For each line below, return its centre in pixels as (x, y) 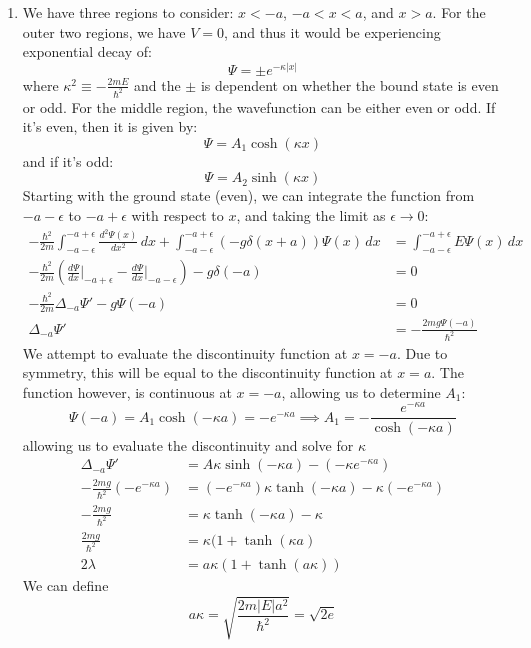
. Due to (422, 352)
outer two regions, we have (104, 31)
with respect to (177, 215)
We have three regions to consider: (128, 12)
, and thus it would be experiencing (332, 31)
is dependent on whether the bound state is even (349, 84)
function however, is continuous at (127, 391)
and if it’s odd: (68, 160)
